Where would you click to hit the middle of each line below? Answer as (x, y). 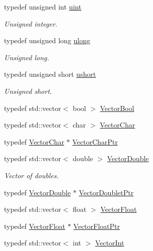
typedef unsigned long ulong (47, 40)
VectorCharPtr (95, 141)
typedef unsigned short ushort (50, 74)
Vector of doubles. (31, 175)
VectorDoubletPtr (106, 192)
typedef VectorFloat (35, 226)
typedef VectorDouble (37, 192)
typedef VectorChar (34, 141)
